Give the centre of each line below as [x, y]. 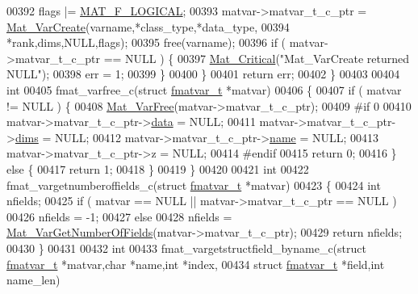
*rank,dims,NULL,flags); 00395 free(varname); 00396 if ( [146, 42]
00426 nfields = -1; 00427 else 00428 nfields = [119, 216]
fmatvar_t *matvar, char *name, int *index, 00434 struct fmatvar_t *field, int [196, 264]
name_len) [33, 280]
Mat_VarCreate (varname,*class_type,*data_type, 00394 [148, 26]
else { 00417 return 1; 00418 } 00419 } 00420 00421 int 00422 [158, 168]
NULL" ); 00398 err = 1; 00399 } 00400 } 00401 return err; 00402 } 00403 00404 [203, 74]
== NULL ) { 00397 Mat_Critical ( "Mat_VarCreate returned [257, 58]
